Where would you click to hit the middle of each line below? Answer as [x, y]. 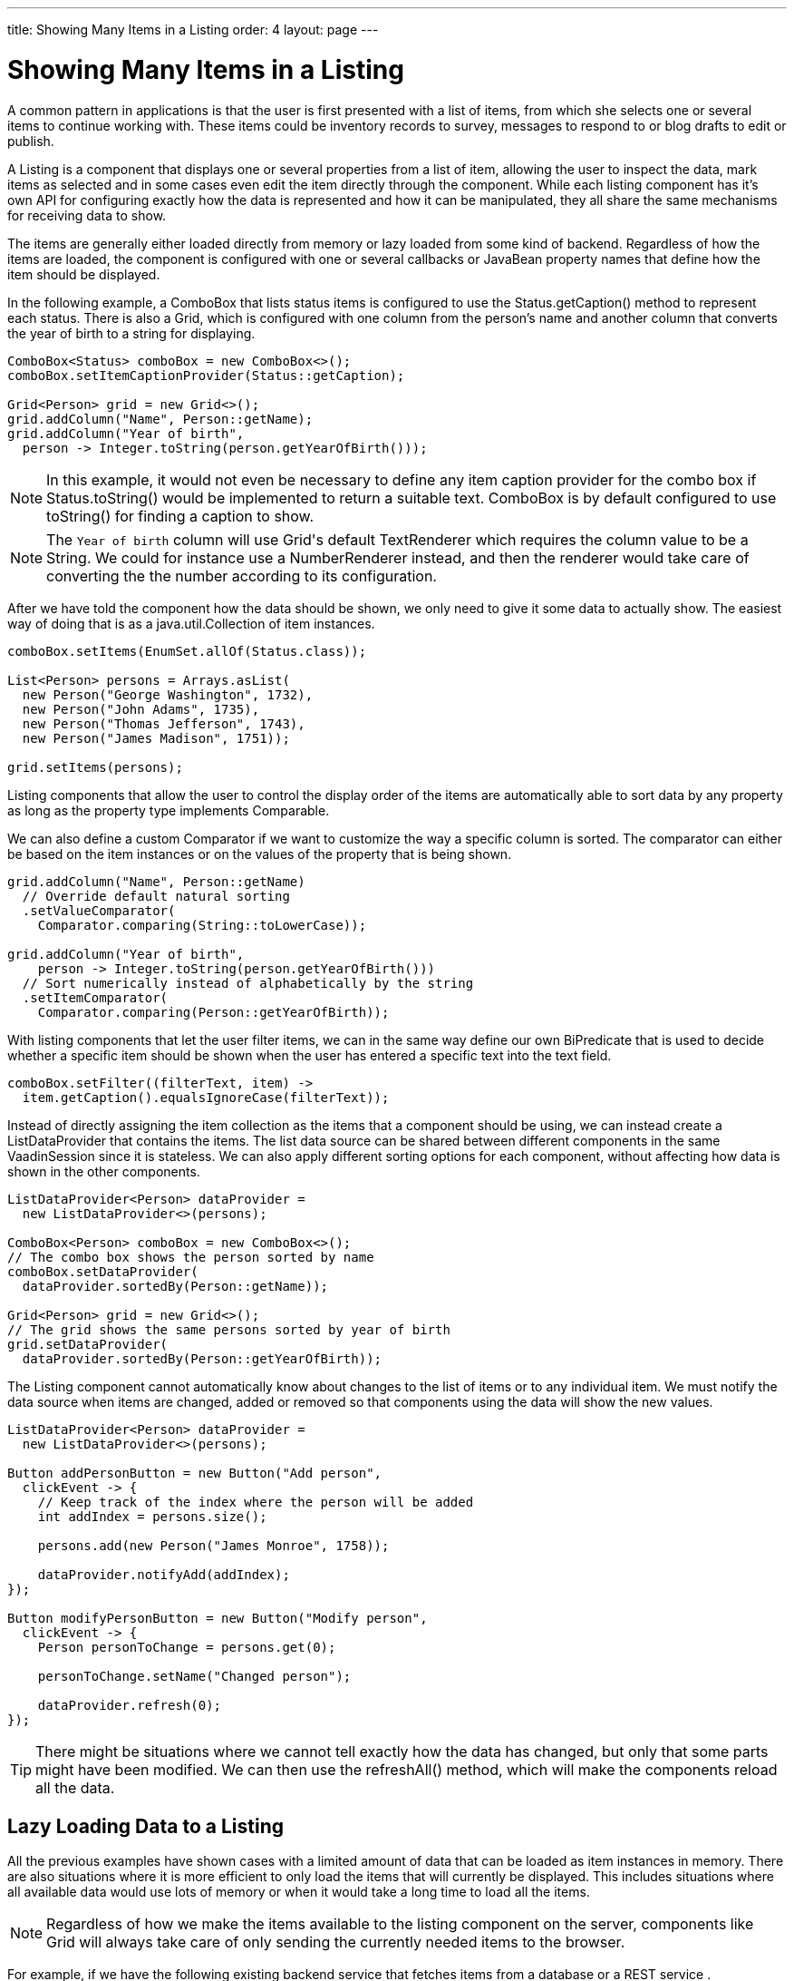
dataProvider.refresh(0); [130, 1705]
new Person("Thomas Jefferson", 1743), [164, 723]
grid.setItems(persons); [95, 767]
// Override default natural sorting [156, 896]
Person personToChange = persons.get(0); [187, 1647]
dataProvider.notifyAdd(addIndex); [164, 1574]
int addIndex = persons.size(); [152, 1516]
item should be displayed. [84, 274]
